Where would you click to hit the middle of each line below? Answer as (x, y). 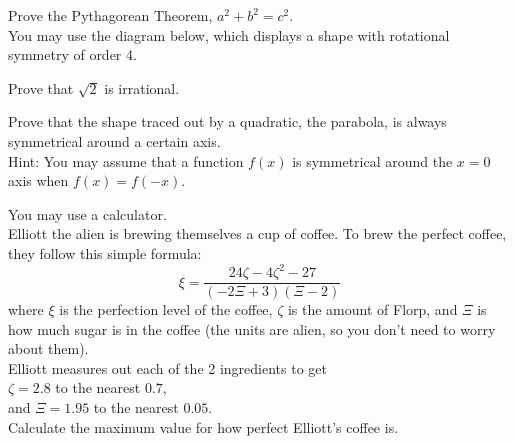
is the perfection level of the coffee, (166, 309)
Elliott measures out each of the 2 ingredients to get (167, 367)
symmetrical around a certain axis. (114, 140)
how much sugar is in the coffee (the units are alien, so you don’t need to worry (252, 328)
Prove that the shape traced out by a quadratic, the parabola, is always (227, 121)
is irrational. (142, 87)
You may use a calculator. (87, 213)
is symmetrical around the (372, 160)
